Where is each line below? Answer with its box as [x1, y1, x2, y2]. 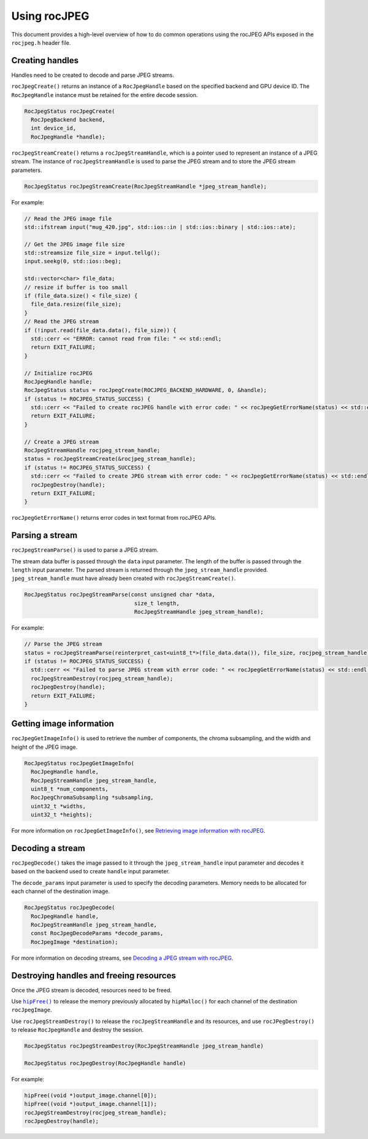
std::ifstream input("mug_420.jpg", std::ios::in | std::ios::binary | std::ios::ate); [24, 223, 296, 230]
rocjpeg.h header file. [11, 39, 71, 46]
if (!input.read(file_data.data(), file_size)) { [24, 326, 177, 334]
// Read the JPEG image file [24, 215, 112, 222]
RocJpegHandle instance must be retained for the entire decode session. [11, 91, 198, 98]
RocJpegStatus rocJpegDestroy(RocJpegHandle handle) [24, 1059, 186, 1067]
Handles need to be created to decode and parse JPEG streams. [11, 71, 174, 79]
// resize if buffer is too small [24, 284, 128, 291]
